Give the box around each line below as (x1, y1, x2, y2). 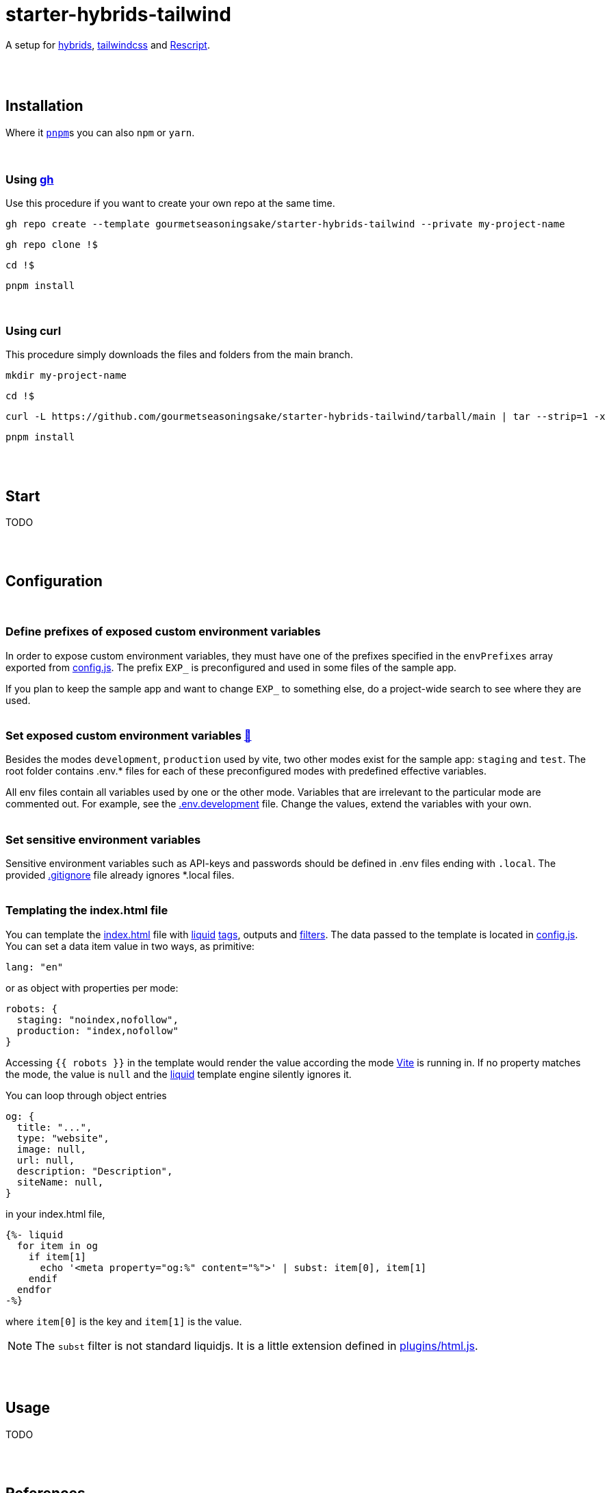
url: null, (16, 1154, 75, 1166)
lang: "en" (5, 961, 64, 973)
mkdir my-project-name (5, 370, 127, 381)
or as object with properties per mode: (5, 981, 179, 994)
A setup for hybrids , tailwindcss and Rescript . (5, 38, 210, 51)
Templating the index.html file (5, 903, 168, 918)
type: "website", (16, 1132, 109, 1144)
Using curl (5, 323, 62, 338)
